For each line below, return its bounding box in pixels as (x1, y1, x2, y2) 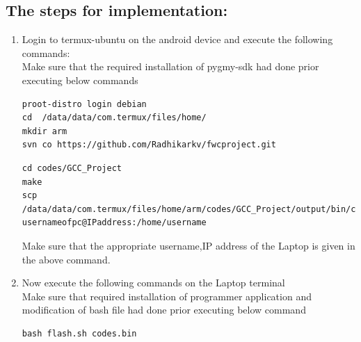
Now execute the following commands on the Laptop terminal (22, 275, 285, 290)
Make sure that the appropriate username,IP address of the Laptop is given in (22, 238, 355, 252)
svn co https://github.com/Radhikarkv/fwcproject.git (22, 140, 276, 150)
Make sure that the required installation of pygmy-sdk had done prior (22, 59, 319, 74)
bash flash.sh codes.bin (22, 328, 137, 339)
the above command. (22, 252, 111, 266)
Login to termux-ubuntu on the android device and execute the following (22, 32, 333, 47)
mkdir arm (22, 126, 67, 136)
